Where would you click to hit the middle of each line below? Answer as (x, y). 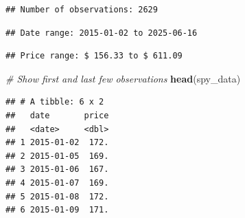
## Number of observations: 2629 (82, 10)
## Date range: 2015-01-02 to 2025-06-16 (102, 33)
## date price (57, 115)
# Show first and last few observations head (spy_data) (123, 78)
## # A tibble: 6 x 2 (55, 102)
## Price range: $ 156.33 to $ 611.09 (94, 56)
